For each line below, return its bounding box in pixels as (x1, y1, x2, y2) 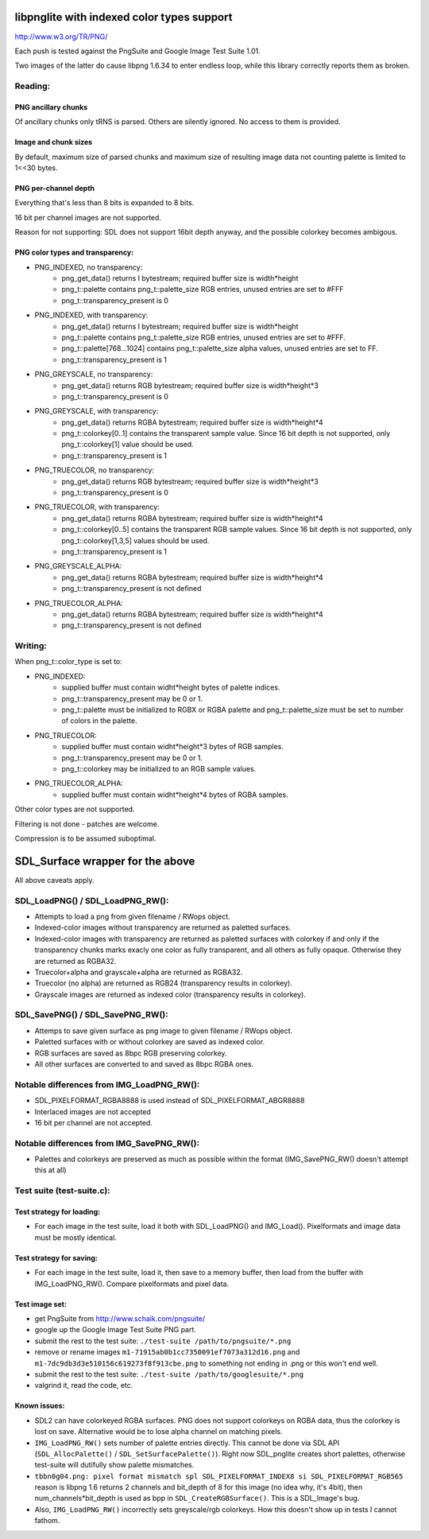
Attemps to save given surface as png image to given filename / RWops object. (34, 1026, 293, 1036)
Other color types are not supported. (14, 804, 135, 814)
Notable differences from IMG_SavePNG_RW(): (14, 1137, 200, 1148)
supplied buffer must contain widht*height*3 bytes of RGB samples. (61, 742, 284, 752)
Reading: (14, 80, 51, 91)
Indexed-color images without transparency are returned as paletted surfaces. (34, 923, 292, 932)
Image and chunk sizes (14, 138, 93, 147)
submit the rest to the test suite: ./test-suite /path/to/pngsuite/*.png (34, 1336, 292, 1346)
